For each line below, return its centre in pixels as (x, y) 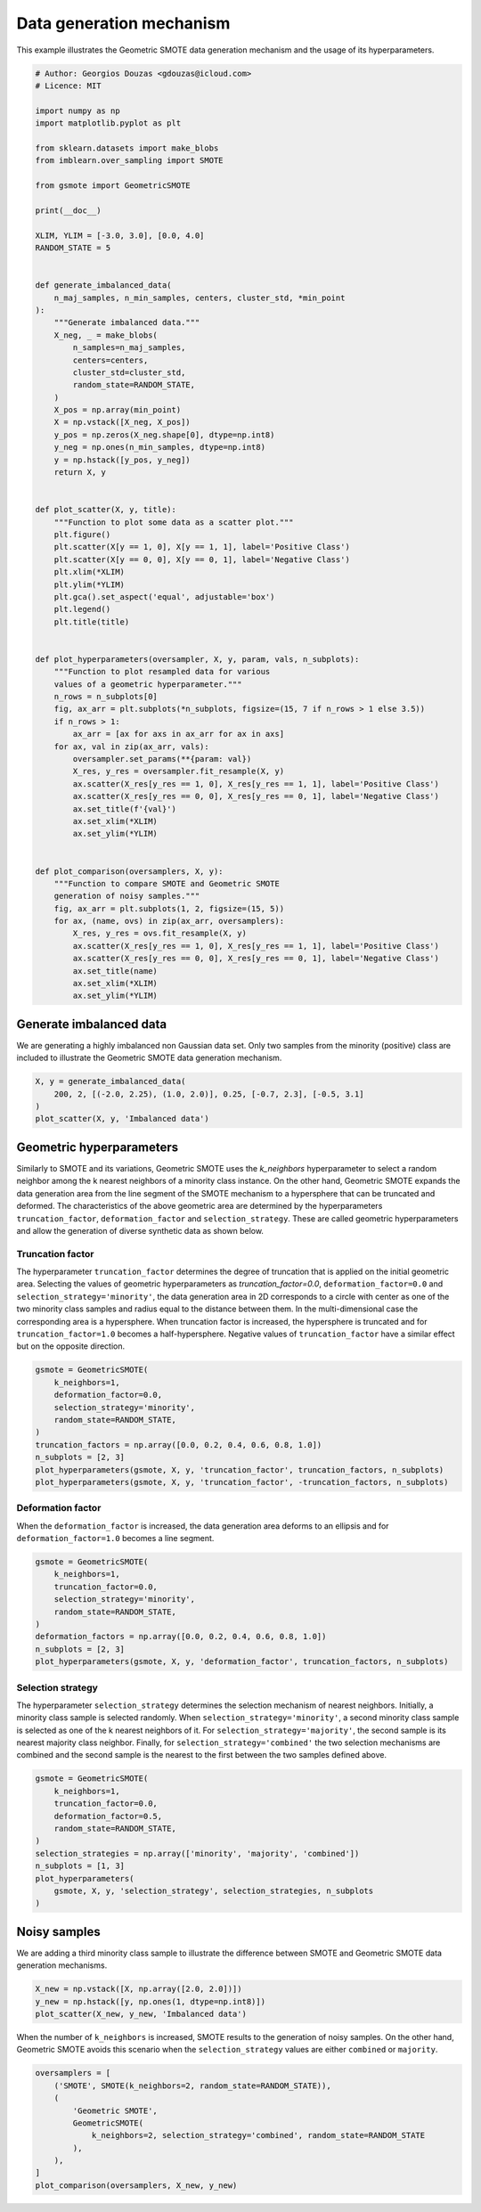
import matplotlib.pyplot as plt (108, 123)
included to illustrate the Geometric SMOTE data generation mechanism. (149, 1058)
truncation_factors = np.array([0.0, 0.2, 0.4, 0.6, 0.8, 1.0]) (179, 1445)
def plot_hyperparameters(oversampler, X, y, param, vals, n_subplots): (197, 659)
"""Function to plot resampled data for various (162, 672)
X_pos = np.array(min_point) (118, 410)
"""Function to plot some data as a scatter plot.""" (174, 522)
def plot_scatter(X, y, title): (106, 510)
